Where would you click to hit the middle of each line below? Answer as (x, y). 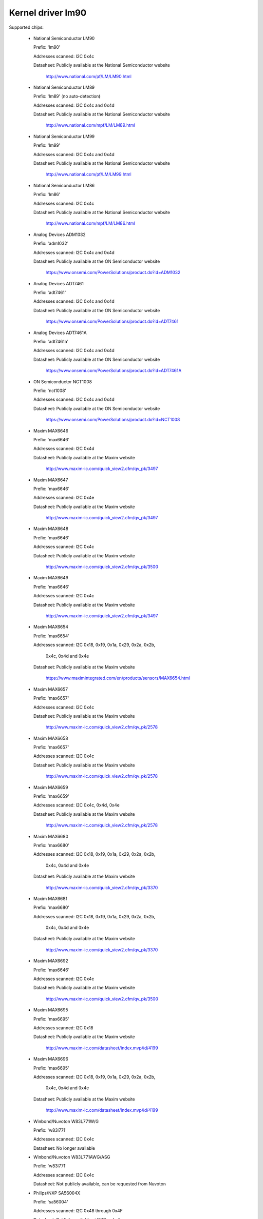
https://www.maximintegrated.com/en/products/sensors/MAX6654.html (118, 678)
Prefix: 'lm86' (47, 195)
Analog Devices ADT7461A (60, 333)
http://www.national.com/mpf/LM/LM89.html (90, 125)
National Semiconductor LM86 (64, 185)
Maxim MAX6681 (50, 898)
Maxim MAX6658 (51, 738)
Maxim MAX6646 (51, 431)
